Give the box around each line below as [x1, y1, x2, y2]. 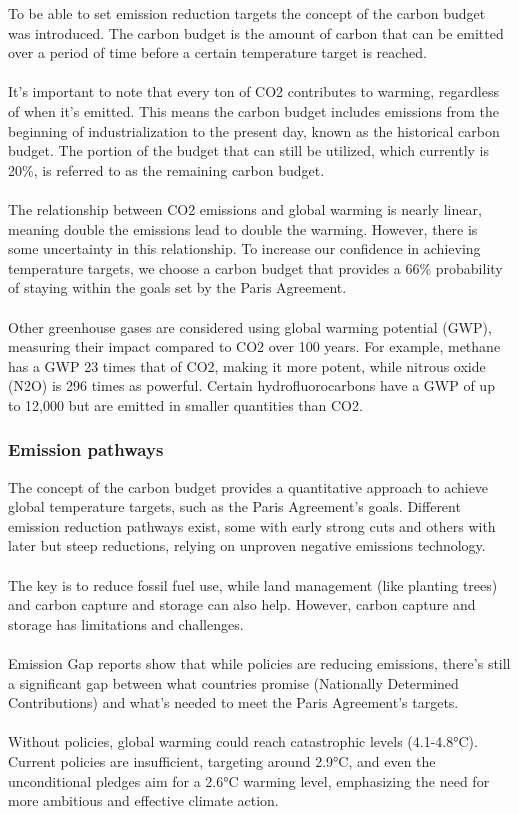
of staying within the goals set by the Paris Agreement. [8, 277, 347, 298]
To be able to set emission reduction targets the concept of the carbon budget [8, 3, 486, 23]
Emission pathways [8, 437, 164, 462]
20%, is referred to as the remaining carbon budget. [8, 159, 325, 180]
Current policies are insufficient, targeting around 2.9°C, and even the [8, 751, 436, 771]
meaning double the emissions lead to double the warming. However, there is [8, 218, 478, 239]
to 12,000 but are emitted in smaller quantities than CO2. [8, 394, 363, 415]
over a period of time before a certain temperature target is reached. [8, 42, 427, 63]
